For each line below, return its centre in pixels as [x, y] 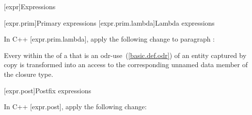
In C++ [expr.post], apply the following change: [75, 107]
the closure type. [29, 74]
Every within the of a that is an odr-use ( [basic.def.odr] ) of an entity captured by [125, 55]
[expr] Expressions [30, 6]
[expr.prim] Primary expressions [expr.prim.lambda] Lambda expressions [109, 22]
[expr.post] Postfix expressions [47, 90]
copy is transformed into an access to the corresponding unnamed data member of [126, 65]
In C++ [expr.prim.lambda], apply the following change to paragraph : [110, 39]
